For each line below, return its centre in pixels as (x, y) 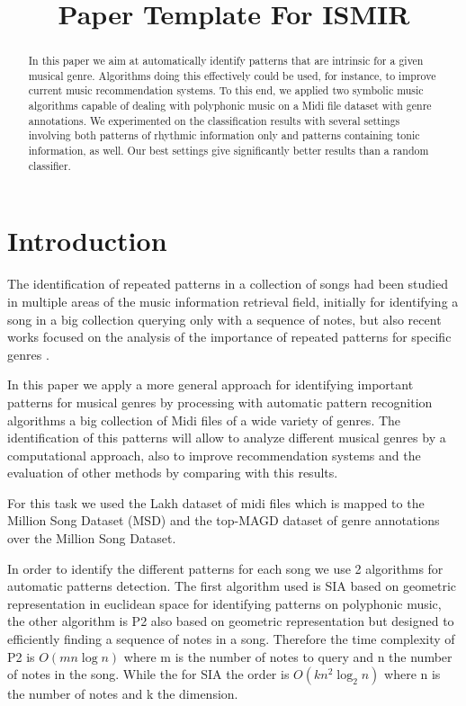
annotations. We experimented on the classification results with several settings (214, 120)
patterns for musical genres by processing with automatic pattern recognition (220, 402)
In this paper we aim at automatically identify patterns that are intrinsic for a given (226, 61)
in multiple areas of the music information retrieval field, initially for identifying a (233, 301)
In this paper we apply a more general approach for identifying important (211, 384)
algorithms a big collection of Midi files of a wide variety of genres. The (204, 420)
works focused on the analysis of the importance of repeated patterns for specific (229, 337)
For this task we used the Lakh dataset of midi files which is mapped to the (216, 502)
